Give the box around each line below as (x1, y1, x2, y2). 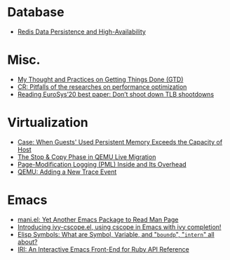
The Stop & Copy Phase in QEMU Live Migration (17, 152, 156, 161)
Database (7, 4, 65, 20)
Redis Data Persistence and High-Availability (17, 27, 146, 36)
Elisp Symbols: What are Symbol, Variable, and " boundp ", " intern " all (17, 230, 215, 238)
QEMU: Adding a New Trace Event (17, 167, 117, 176)
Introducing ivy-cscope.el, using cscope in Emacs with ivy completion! (17, 222, 222, 231)
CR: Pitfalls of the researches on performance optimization (17, 82, 187, 91)
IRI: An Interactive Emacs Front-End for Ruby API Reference (17, 245, 189, 253)
